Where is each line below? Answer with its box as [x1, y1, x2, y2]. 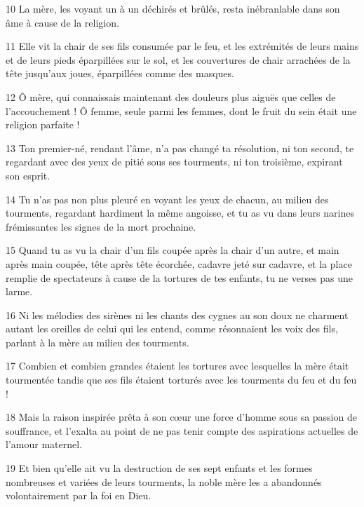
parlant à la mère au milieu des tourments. [6, 334, 189, 349]
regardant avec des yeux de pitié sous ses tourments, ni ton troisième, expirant [6, 154, 343, 169]
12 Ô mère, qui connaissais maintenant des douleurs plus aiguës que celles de [6, 89, 336, 104]
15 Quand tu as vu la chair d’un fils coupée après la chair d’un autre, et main [6, 243, 339, 257]
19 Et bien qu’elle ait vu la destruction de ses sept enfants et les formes [6, 461, 313, 475]
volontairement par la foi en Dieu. [6, 488, 151, 503]
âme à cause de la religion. [6, 15, 119, 29]
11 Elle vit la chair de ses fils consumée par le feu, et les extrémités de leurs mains [6, 39, 359, 53]
